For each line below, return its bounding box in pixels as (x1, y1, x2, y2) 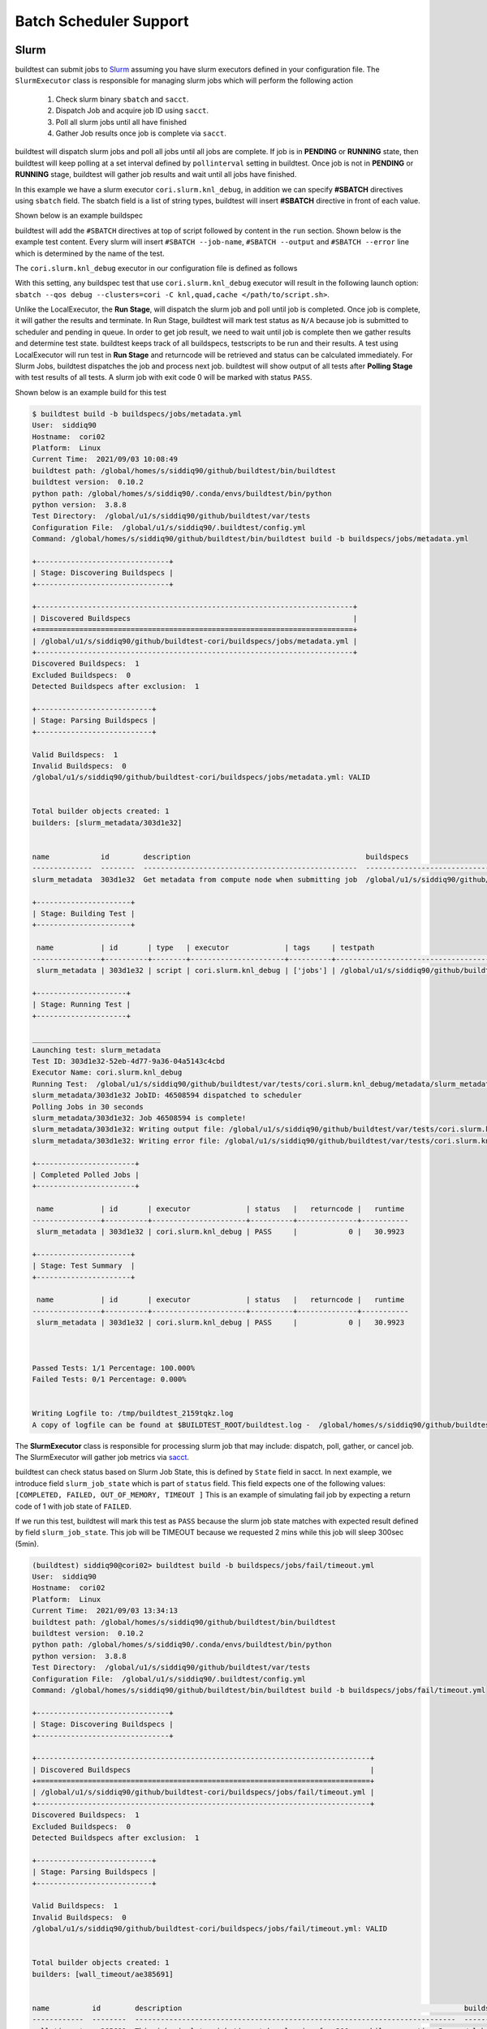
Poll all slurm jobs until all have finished (55, 117, 187, 127)
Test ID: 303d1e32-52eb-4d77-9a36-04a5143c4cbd (32, 1057, 225, 1066)
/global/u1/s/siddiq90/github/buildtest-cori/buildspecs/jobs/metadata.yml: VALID (32, 773, 371, 782)
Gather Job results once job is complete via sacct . (55, 128, 227, 138)
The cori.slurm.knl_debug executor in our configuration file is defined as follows (15, 263, 298, 273)
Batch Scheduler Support (15, 12, 190, 30)
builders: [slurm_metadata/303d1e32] (32, 818, 183, 827)
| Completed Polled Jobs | (32, 1170, 140, 1179)
